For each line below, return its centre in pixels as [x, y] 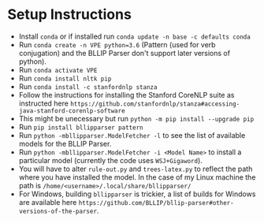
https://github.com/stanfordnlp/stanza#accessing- [155, 104]
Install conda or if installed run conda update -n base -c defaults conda [135, 36]
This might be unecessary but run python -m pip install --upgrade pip [136, 118]
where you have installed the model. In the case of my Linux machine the [137, 177]
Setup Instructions [69, 15]
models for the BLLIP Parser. [65, 143]
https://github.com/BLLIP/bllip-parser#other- [156, 203]
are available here [48, 202]
